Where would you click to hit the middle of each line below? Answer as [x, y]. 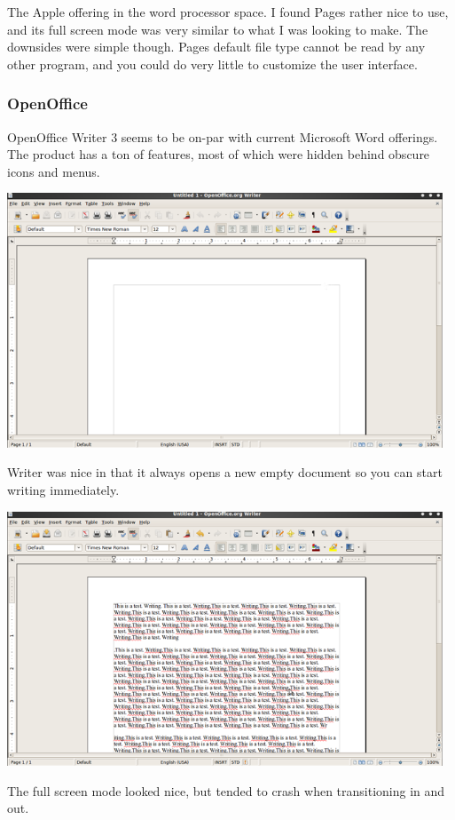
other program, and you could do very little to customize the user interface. [212, 64]
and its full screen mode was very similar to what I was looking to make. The [218, 29]
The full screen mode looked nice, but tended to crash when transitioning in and [226, 790]
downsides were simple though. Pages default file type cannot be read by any [216, 47]
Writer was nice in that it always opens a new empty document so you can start [225, 472]
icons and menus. [54, 171]
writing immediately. [63, 489]
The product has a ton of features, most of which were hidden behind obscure [219, 154]
